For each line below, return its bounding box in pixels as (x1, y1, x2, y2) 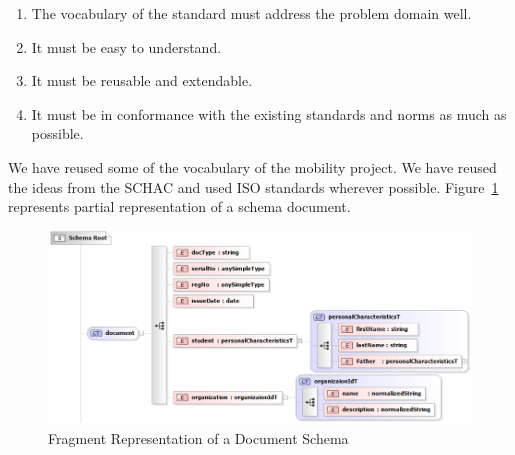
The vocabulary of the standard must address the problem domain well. (31, 3, 472, 23)
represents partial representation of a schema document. (8, 196, 351, 217)
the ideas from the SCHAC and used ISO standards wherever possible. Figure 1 (8, 176, 499, 197)
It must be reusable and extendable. (31, 70, 253, 91)
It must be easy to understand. (31, 36, 222, 57)
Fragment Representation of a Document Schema (48, 428, 349, 449)
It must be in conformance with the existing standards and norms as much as (31, 103, 507, 124)
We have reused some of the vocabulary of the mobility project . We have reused (8, 156, 497, 177)
